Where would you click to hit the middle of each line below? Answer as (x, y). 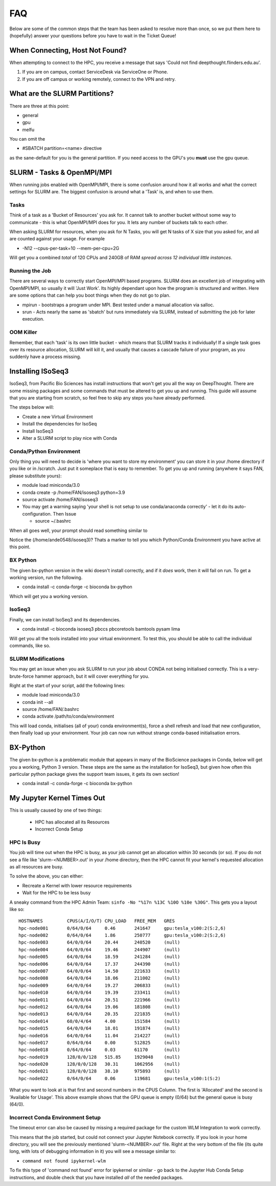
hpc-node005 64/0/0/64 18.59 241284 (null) (99, 957)
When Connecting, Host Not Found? (68, 50)
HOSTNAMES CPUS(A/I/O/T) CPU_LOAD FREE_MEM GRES (97, 921)
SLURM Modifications (37, 659)
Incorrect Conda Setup (59, 829)
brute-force (22, 676)
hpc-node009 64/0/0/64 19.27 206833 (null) (99, 985)
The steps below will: (32, 407)
